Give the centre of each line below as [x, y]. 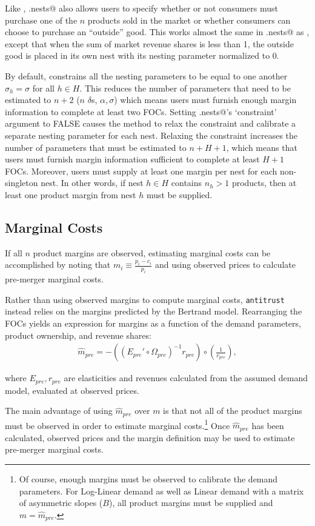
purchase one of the [41, 20]
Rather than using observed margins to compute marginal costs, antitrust [145, 299]
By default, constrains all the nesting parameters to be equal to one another [146, 75]
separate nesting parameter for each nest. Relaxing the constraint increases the [151, 135]
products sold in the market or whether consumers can [189, 20]
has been [268, 425]
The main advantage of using [59, 411]
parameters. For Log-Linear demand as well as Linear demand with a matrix [161, 491]
